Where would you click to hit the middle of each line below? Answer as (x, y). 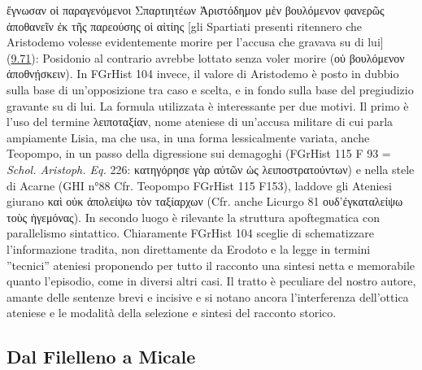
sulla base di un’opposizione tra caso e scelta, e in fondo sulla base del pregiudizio (210, 89)
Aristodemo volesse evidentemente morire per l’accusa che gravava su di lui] (195, 42)
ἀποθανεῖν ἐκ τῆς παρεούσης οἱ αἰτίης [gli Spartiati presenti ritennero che (185, 26)
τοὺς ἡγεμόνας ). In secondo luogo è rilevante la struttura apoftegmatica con (193, 217)
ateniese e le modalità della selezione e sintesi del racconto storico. (172, 313)
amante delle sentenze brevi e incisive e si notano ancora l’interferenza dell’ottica (208, 296)
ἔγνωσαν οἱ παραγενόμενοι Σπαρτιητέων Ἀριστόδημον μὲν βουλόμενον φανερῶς (196, 10)
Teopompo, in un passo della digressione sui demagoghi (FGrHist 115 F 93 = (199, 153)
